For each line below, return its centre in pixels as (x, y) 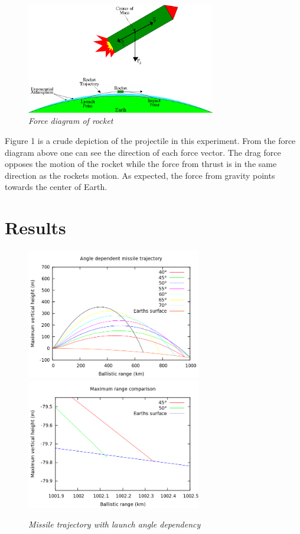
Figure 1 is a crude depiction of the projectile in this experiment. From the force (150, 140)
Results (35, 227)
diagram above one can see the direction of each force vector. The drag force (143, 152)
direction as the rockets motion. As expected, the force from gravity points (140, 175)
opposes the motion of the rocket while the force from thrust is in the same (141, 164)
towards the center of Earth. (56, 187)
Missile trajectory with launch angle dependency (115, 524)
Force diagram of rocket (71, 121)
